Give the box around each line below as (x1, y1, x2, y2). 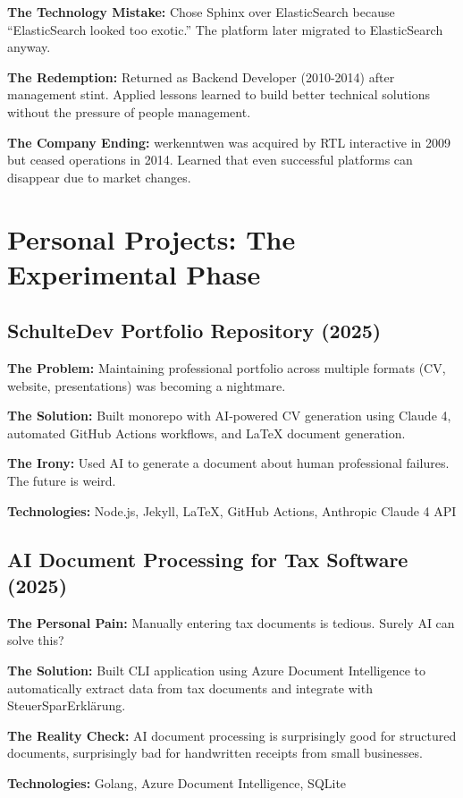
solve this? (7, 631, 64, 649)
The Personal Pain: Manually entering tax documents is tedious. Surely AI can (7, 613, 455, 632)
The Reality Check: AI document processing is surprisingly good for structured (7, 726, 457, 744)
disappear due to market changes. (7, 167, 191, 186)
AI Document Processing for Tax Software (7, 545, 408, 573)
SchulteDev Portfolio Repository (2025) (7, 317, 382, 344)
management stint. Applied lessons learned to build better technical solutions (7, 85, 431, 104)
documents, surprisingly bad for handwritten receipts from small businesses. (7, 743, 423, 762)
